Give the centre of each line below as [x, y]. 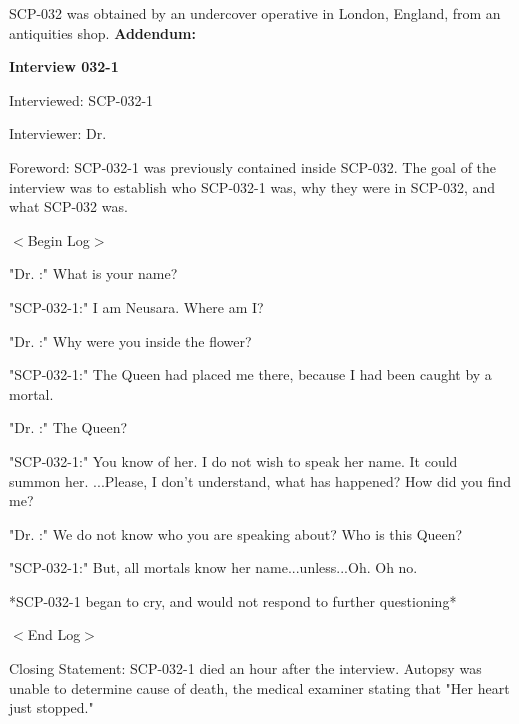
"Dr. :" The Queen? [68, 427]
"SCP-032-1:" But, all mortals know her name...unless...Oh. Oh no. [213, 567]
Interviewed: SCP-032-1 [81, 99]
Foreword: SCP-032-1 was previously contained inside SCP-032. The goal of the [253, 166]
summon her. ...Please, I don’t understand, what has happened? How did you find [260, 480]
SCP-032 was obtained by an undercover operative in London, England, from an [255, 13]
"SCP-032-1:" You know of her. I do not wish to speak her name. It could [233, 460]
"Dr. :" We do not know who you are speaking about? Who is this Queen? [236, 533]
